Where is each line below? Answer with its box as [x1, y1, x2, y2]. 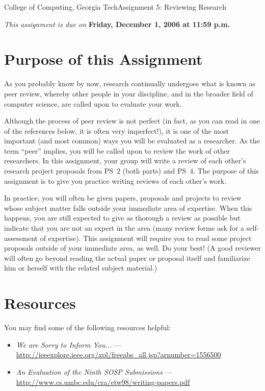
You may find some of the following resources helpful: [4, 322, 171, 333]
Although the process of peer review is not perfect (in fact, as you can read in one [4, 115, 260, 126]
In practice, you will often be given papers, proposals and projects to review [4, 192, 242, 203]
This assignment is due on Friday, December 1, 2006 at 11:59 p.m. [4, 18, 230, 29]
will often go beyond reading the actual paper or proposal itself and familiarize [4, 252, 250, 263]
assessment [4, 232, 38, 243]
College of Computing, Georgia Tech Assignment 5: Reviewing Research [4, 2, 226, 12]
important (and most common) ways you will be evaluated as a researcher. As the [4, 135, 260, 146]
